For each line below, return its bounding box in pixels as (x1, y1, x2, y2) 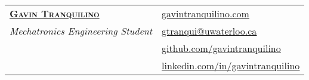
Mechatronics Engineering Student (10, 24, 153, 38)
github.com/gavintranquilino (162, 41, 281, 55)
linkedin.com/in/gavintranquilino (162, 59, 300, 72)
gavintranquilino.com (162, 7, 249, 20)
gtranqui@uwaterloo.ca (162, 24, 257, 38)
